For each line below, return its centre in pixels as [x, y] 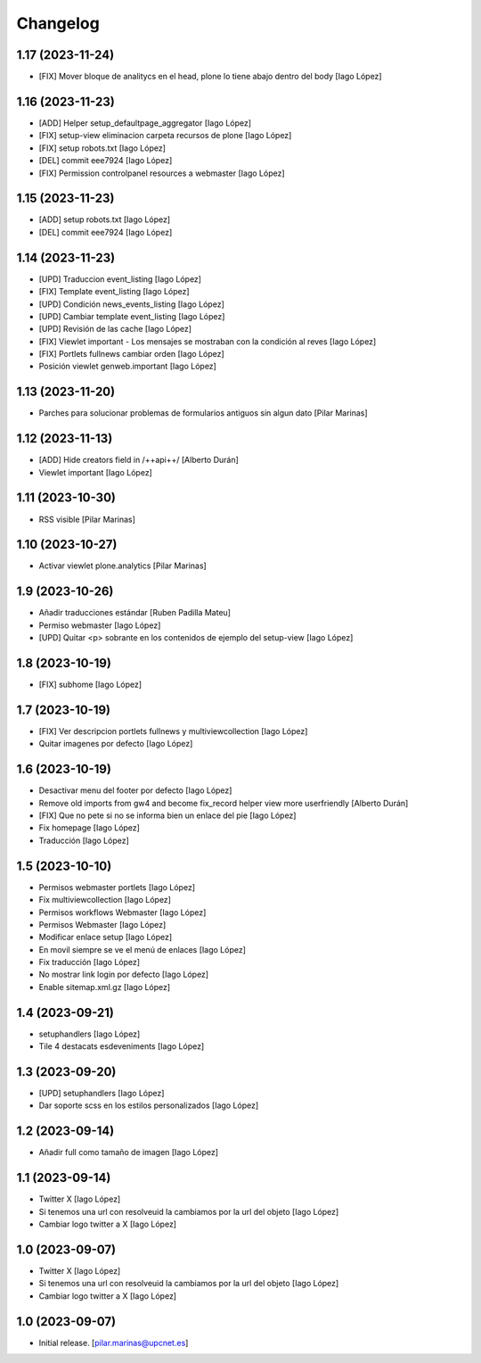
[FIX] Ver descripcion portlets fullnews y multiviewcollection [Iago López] [173, 731]
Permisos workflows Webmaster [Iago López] [122, 912]
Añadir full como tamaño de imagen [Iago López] [128, 1152]
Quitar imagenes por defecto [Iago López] [116, 744]
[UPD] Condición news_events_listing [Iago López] [131, 304]
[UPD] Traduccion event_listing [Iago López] [120, 279]
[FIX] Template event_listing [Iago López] [114, 292]
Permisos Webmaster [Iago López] [102, 924]
